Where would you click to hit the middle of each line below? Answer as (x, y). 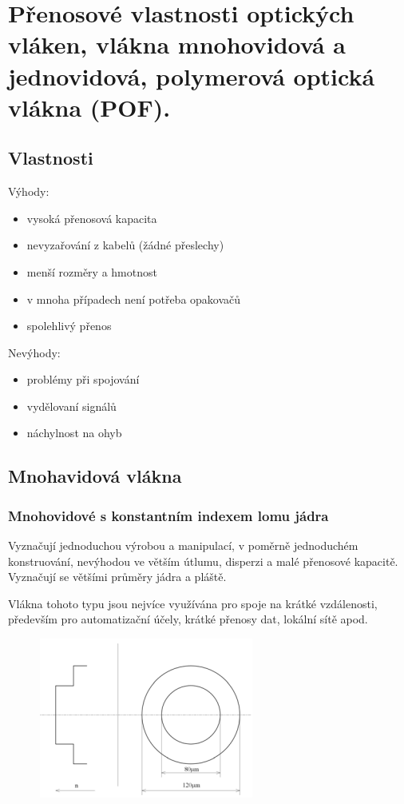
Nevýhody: (34, 352)
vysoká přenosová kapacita (92, 218)
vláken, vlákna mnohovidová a (177, 44)
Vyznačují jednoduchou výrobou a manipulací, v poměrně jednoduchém (183, 545)
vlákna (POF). (89, 107)
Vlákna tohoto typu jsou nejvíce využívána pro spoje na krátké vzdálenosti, (193, 603)
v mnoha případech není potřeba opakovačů (134, 299)
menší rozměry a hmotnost (92, 271)
